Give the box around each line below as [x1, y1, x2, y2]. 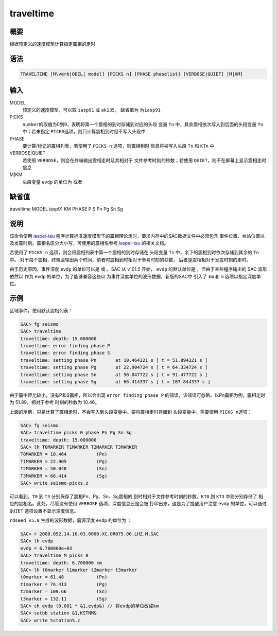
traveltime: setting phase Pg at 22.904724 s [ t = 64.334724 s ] [20, 364, 208, 370]
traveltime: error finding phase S [20, 350, 110, 356]
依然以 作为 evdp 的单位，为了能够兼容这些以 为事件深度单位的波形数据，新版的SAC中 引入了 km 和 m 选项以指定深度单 [9, 273, 261, 279]
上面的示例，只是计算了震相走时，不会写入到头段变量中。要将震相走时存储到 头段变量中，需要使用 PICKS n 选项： [9, 409, 252, 415]
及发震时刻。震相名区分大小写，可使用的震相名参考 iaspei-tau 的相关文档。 [9, 240, 169, 246]
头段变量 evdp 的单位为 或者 [22, 179, 82, 185]
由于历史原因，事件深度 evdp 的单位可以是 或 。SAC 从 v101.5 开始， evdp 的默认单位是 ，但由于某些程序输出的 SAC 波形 [9, 266, 267, 272]
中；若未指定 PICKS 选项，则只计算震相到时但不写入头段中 [22, 129, 146, 135]
